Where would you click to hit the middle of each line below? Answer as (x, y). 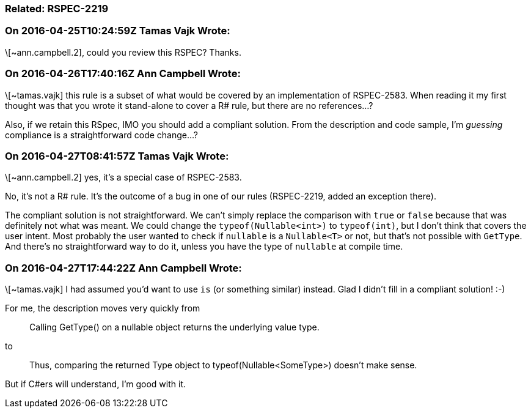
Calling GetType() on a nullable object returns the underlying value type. (174, 327)
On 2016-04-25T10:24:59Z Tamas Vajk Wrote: (118, 31)
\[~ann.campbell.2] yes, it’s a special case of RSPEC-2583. (123, 177)
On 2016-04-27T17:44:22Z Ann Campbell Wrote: (123, 268)
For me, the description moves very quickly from (103, 308)
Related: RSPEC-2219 (57, 9)
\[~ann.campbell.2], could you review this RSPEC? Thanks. (123, 52)
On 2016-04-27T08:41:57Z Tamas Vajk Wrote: (117, 156)
